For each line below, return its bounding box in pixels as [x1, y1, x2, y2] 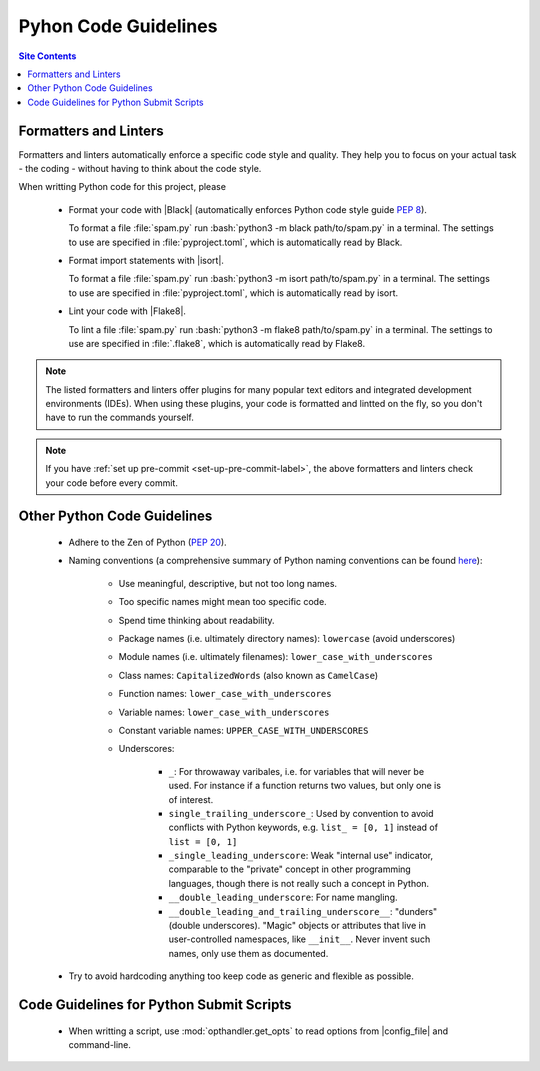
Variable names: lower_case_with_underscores [118, 706, 330, 718]
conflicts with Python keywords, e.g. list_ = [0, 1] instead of [168, 821, 439, 834]
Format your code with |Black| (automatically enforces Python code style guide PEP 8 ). [68, 203, 427, 215]
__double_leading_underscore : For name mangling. [168, 891, 399, 904]
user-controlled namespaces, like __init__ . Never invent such [168, 933, 431, 945]
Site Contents [18, 50, 77, 62]
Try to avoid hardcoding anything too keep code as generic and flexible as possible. [68, 970, 414, 982]
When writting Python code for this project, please [18, 181, 227, 193]
